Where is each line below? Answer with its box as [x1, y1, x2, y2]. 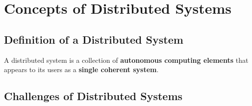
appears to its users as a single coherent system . [4, 64, 159, 75]
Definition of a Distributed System [4, 31, 183, 47]
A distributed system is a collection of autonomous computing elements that [4, 54, 249, 65]
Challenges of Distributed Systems [4, 88, 183, 104]
